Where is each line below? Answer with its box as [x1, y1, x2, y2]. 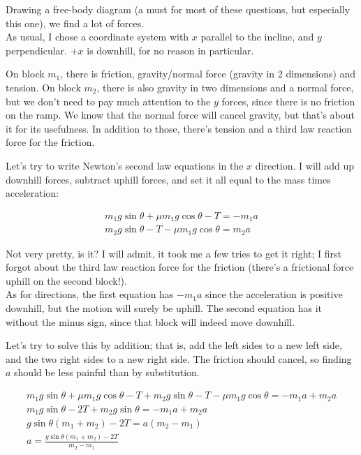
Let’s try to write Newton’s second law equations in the [6, 158, 244, 172]
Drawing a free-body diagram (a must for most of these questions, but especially [6, 2, 351, 16]
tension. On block [6, 80, 81, 94]
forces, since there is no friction [221, 94, 355, 108]
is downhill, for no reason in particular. [87, 43, 254, 57]
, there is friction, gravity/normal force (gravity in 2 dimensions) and [60, 66, 356, 81]
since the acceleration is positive [205, 287, 343, 301]
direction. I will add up [255, 158, 355, 172]
